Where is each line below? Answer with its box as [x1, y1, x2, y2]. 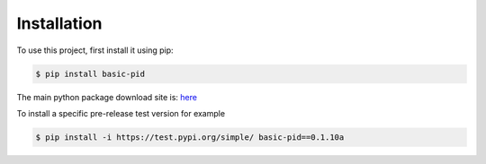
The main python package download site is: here [16, 91, 198, 102]
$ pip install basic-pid [35, 68, 146, 79]
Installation [16, 13, 103, 33]
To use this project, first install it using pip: [16, 45, 175, 56]
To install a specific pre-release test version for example [16, 108, 225, 118]
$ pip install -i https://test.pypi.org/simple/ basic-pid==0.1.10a [35, 132, 345, 142]
